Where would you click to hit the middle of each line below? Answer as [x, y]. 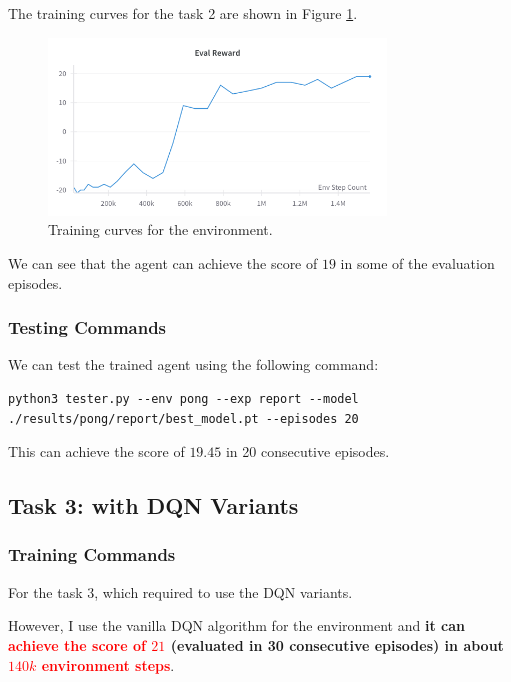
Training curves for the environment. [160, 229]
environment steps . [108, 664]
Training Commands [92, 554]
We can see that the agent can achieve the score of [163, 262]
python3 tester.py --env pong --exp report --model [183, 398]
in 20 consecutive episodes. [307, 451]
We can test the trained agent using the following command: [193, 364]
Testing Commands [87, 327]
